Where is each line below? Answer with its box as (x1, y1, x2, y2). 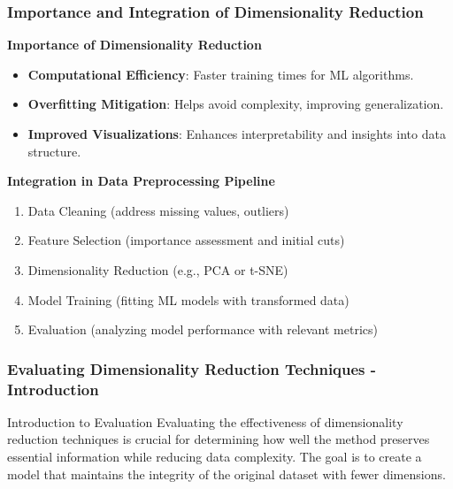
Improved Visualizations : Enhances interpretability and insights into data (27, 125, 446, 142)
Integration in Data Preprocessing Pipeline (7, 172, 275, 190)
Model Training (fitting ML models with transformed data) (27, 290, 349, 309)
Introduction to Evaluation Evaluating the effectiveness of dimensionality (7, 412, 403, 431)
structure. (27, 141, 81, 160)
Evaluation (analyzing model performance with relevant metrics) (27, 320, 378, 339)
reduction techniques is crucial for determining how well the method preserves (7, 430, 430, 448)
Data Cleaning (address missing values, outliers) (27, 201, 289, 219)
